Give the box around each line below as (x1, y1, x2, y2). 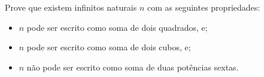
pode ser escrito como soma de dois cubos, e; (26, 41, 191, 53)
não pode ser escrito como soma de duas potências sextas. (26, 60, 239, 73)
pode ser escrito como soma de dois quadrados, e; (26, 21, 208, 33)
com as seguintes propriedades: (147, 1, 260, 13)
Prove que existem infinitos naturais (5, 1, 137, 13)
